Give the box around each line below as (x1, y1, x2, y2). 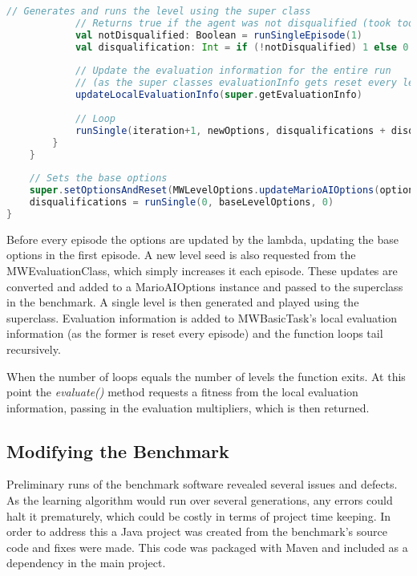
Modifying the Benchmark (6, 438, 229, 463)
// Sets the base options (29, 172, 168, 185)
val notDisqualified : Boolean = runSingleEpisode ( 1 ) (75, 29, 362, 41)
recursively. (6, 340, 61, 357)
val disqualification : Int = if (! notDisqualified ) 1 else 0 (75, 41, 409, 53)
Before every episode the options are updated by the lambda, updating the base (6, 230, 399, 247)
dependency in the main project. (6, 554, 166, 571)
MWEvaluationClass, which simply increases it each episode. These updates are (6, 262, 398, 278)
